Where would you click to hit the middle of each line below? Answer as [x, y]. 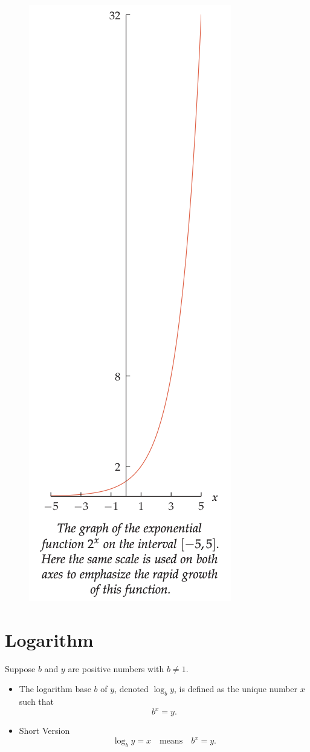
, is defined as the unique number [236, 689]
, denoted [131, 689]
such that [37, 701]
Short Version [44, 731]
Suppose [20, 668]
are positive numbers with [116, 668]
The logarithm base [55, 689]
